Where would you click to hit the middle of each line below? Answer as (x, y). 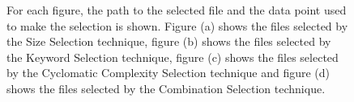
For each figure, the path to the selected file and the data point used (177, 10)
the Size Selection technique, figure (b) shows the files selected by (169, 41)
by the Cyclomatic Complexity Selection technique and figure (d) (168, 73)
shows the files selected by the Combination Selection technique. (166, 88)
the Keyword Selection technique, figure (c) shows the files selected (173, 57)
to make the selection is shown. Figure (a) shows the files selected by (177, 25)
